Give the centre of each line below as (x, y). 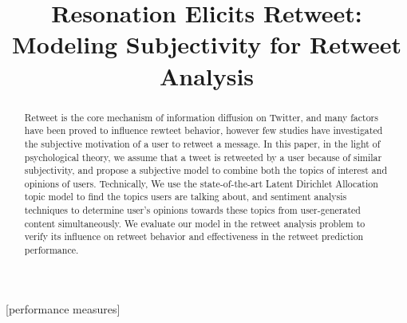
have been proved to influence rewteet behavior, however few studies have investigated (203, 130)
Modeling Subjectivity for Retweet (207, 44)
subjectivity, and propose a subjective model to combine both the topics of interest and (206, 170)
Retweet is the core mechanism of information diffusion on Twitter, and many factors (201, 117)
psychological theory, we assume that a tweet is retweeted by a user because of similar (203, 157)
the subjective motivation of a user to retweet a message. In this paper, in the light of (202, 143)
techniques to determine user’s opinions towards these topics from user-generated (192, 210)
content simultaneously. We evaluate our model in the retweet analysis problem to (195, 223)
